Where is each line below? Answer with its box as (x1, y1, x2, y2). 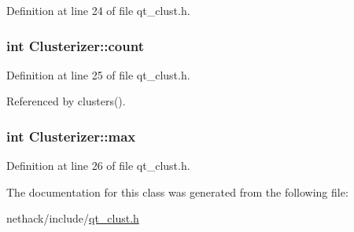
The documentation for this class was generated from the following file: (6, 183, 348, 200)
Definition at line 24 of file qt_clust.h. (6, 2, 190, 18)
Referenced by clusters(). (6, 93, 126, 109)
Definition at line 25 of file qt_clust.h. (6, 66, 190, 83)
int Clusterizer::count (6, 35, 144, 55)
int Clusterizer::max (6, 126, 136, 145)
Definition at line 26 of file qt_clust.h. (6, 157, 190, 174)
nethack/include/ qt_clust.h (6, 210, 139, 226)
